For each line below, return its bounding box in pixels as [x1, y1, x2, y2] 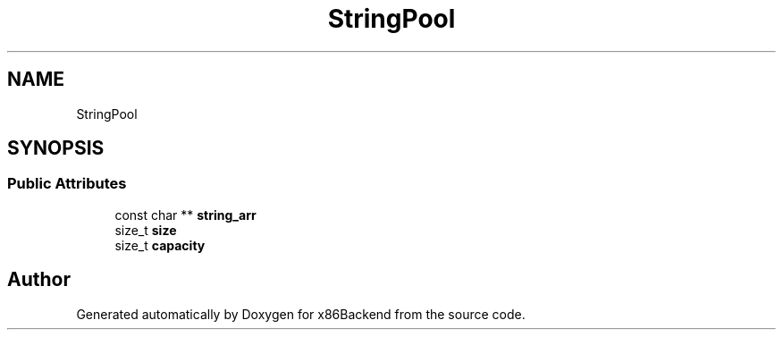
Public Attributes [7, 174, 127, 193]
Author [7, 268, 71, 291]
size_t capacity [114, 237, 206, 253]
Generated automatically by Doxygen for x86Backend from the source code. [76, 306, 526, 322]
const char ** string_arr [114, 206, 257, 223]
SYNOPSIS [7, 137, 105, 160]
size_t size [114, 222, 177, 238]
